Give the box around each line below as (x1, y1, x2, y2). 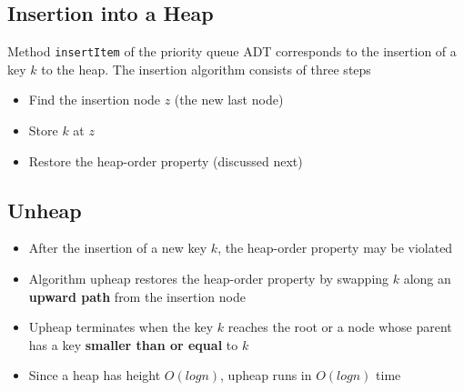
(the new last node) (174, 90, 284, 109)
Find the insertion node (28, 90, 161, 109)
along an (403, 269, 451, 288)
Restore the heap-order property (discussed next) (28, 151, 303, 170)
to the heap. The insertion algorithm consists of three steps (41, 59, 371, 78)
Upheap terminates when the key (28, 317, 214, 336)
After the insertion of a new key (28, 238, 207, 257)
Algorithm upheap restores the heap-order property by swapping (28, 269, 389, 288)
